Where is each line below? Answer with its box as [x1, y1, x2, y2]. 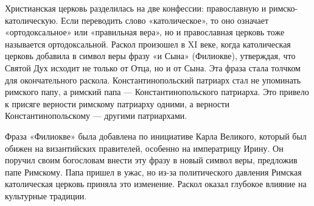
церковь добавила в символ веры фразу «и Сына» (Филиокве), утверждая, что [5, 49, 296, 62]
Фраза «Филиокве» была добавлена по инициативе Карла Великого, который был [5, 129, 307, 142]
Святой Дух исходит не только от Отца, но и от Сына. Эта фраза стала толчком [5, 61, 301, 74]
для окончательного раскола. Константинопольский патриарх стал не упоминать [5, 73, 301, 86]
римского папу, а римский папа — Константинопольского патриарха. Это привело [5, 85, 309, 98]
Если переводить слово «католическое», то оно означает [61, 13, 269, 26]
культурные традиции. [5, 189, 87, 202]
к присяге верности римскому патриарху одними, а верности [5, 97, 229, 110]
